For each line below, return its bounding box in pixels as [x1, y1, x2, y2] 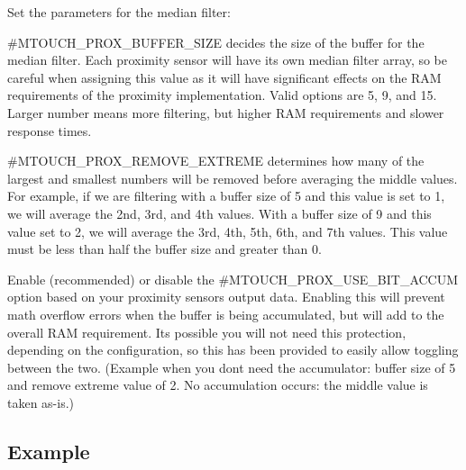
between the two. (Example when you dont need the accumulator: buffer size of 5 [7, 357, 456, 376]
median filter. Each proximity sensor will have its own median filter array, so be [7, 50, 448, 69]
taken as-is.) [7, 393, 75, 411]
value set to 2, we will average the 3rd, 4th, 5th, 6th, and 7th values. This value [7, 221, 448, 240]
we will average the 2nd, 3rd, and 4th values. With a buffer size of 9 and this [7, 203, 432, 222]
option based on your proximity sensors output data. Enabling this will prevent [7, 287, 445, 306]
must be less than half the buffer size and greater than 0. [7, 240, 322, 258]
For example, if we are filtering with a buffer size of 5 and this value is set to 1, [7, 186, 445, 205]
